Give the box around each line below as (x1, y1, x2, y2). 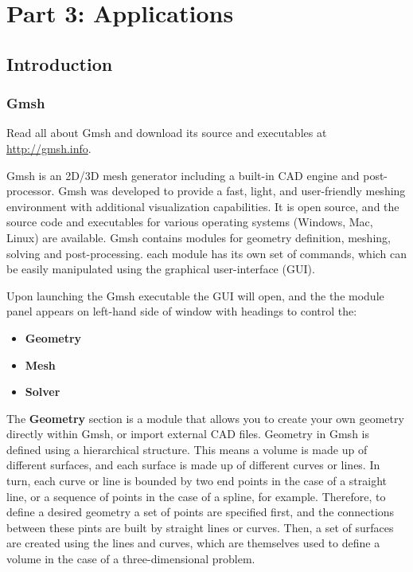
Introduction (6, 51, 113, 76)
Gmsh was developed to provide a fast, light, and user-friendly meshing (58, 182, 406, 199)
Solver (25, 383, 60, 400)
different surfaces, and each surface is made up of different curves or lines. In (6, 456, 380, 473)
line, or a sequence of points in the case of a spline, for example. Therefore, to (6, 488, 386, 504)
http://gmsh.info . (6, 139, 92, 156)
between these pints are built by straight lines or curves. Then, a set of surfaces (6, 519, 394, 535)
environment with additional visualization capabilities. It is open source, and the (6, 198, 399, 214)
